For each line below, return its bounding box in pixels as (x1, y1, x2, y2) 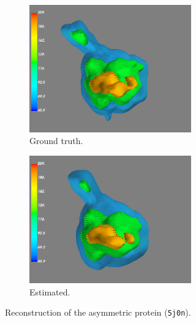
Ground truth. (29, 134, 83, 147)
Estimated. (29, 285, 70, 298)
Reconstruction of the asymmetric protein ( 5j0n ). (5, 306, 191, 319)
